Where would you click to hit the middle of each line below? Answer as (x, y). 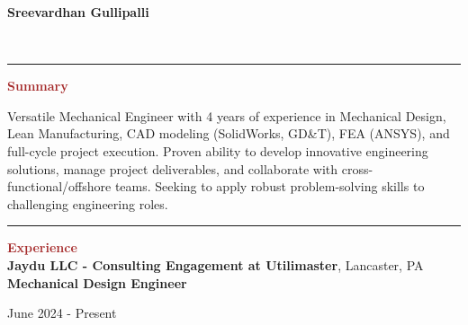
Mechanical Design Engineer (97, 282)
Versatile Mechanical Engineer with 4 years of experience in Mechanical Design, (227, 115)
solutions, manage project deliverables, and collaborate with (173, 168)
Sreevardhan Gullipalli (78, 12)
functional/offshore (59, 186)
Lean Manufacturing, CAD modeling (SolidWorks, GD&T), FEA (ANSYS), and (229, 133)
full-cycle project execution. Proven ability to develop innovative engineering (218, 150)
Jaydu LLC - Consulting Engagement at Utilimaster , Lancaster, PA (216, 264)
